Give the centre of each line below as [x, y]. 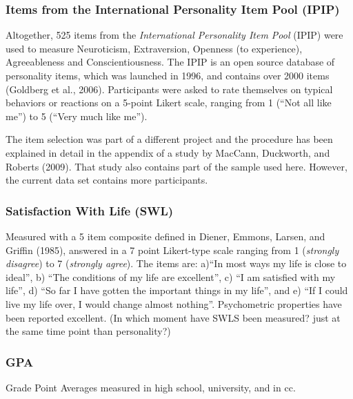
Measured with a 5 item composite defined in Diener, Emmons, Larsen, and [165, 236]
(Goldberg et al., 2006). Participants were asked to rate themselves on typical [169, 89]
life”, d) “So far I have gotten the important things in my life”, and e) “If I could [177, 290]
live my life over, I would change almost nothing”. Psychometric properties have [174, 303]
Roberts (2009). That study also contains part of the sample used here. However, [176, 166]
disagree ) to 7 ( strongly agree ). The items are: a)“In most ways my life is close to [176, 263]
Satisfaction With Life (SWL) [90, 210]
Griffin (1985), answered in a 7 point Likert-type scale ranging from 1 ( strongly [172, 250]
